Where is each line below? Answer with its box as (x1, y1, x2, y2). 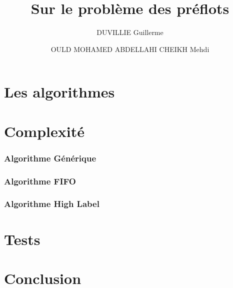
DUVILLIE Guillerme (96, 27, 163, 37)
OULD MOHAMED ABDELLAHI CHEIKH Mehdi (50, 43, 209, 54)
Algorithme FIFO (4, 174, 76, 187)
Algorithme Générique (4, 151, 96, 164)
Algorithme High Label (4, 197, 99, 210)
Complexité (4, 120, 84, 141)
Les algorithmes (4, 81, 115, 102)
